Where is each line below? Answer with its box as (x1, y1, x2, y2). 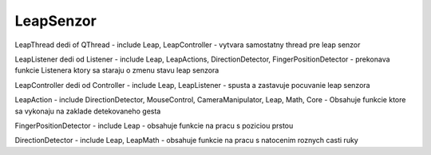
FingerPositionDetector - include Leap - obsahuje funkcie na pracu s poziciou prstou (14, 121, 294, 130)
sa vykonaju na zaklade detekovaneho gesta (14, 106, 161, 116)
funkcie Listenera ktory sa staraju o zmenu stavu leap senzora (14, 66, 219, 75)
